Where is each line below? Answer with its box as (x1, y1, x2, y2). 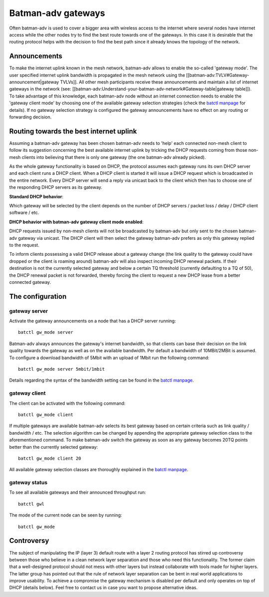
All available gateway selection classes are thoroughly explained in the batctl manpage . (9, 467, 189, 473)
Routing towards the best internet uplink (9, 127, 137, 135)
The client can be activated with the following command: (9, 400, 126, 406)
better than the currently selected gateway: (9, 444, 98, 450)
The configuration (9, 292, 67, 301)
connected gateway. (9, 279, 51, 285)
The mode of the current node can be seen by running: (9, 512, 122, 518)
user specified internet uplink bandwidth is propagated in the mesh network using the (9, 72, 185, 78)
